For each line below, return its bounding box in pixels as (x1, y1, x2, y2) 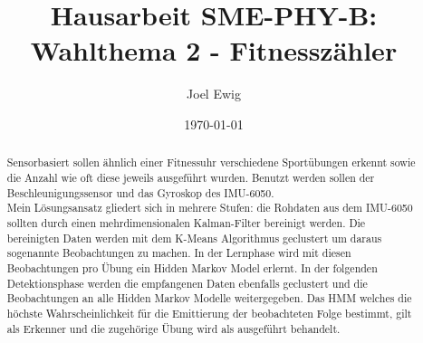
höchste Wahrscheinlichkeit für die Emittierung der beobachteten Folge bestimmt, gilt (6, 305, 412, 320)
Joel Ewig (187, 84, 241, 103)
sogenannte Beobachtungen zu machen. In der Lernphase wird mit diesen (6, 245, 351, 261)
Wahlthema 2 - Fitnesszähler (30, 32, 398, 69)
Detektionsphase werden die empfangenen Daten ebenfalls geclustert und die (6, 275, 368, 291)
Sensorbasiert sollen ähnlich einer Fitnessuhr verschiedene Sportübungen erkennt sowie (6, 155, 416, 170)
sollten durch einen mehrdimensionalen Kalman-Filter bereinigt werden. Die (6, 214, 366, 230)
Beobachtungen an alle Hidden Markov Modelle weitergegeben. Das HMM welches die (6, 291, 412, 306)
